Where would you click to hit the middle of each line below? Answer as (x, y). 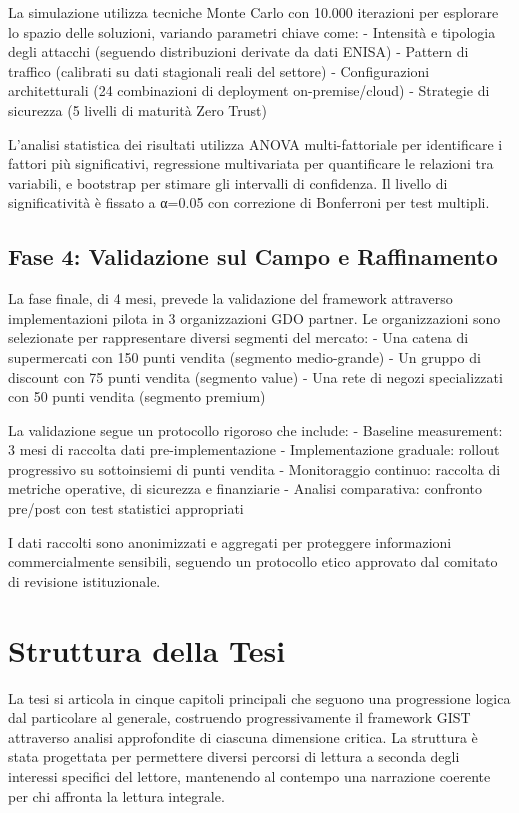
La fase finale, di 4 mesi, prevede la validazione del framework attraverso (230, 298)
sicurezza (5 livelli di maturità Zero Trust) (137, 109)
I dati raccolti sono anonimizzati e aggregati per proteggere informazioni (230, 541)
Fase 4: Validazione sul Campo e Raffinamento (253, 256)
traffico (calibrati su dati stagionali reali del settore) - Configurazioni (219, 70)
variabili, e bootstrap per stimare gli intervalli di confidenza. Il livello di (228, 182)
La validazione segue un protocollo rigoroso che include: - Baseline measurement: (255, 429)
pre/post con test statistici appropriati (126, 508)
